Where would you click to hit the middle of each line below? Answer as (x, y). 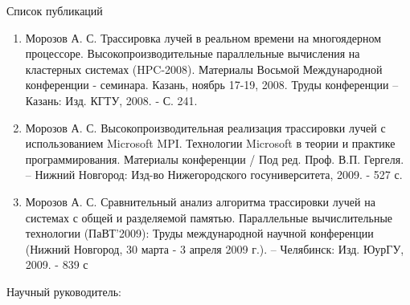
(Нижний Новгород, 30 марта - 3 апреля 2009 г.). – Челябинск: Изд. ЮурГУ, (215, 248)
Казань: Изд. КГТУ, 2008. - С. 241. (111, 100)
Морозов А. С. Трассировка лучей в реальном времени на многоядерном (203, 37)
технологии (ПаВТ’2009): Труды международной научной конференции (199, 233)
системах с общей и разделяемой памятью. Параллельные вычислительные (209, 217)
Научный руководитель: (64, 291)
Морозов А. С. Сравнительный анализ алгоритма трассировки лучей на (200, 201)
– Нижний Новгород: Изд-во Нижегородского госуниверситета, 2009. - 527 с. (214, 175)
